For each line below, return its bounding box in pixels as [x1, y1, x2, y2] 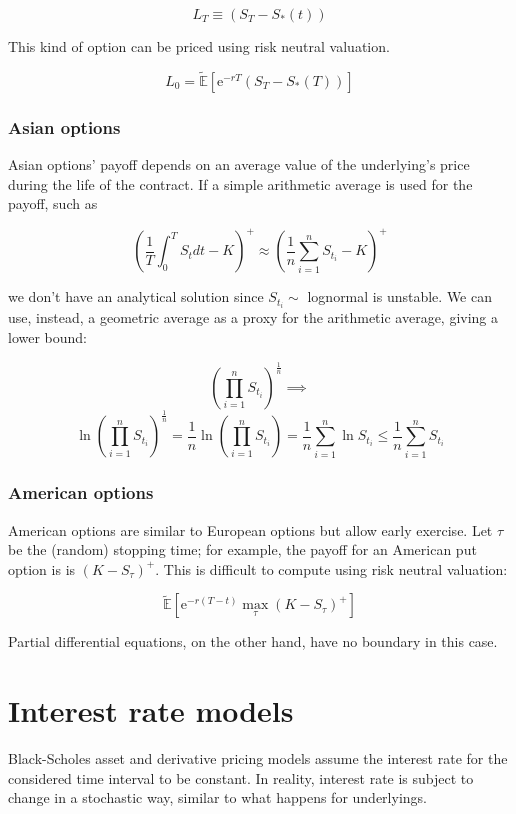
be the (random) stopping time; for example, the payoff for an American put [8, 539, 477, 560]
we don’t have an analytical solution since [8, 286, 264, 307]
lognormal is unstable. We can [307, 286, 492, 307]
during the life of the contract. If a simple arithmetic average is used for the [8, 173, 473, 194]
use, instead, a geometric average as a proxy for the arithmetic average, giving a [8, 307, 499, 328]
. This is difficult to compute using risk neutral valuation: [155, 558, 508, 579]
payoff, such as [8, 193, 98, 214]
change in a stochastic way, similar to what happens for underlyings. [8, 787, 427, 808]
